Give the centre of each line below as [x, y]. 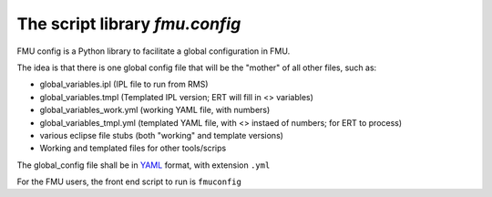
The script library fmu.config [129, 24]
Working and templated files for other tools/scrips [133, 148]
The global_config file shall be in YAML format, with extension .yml [143, 165]
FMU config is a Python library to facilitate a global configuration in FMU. [154, 51]
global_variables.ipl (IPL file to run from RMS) [124, 84]
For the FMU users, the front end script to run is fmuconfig [129, 181]
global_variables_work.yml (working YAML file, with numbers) [155, 110]
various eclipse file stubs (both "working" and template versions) [162, 135]
